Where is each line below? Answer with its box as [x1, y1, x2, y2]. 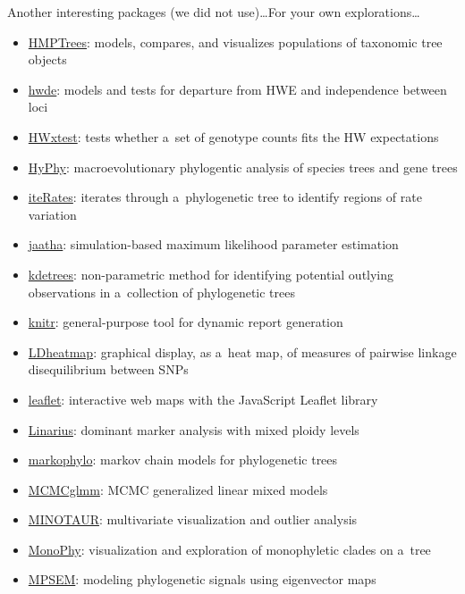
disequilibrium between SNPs [28, 360, 189, 379]
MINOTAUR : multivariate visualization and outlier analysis [28, 510, 358, 529]
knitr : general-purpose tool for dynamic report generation [28, 313, 343, 331]
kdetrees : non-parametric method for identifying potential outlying [28, 264, 394, 283]
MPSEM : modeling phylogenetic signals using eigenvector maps [28, 570, 376, 589]
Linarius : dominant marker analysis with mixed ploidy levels [28, 420, 359, 439]
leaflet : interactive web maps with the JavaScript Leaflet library [28, 389, 378, 408]
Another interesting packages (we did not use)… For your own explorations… [7, 3, 420, 21]
